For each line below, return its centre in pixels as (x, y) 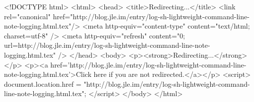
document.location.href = (43, 84)
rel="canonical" (27, 16)
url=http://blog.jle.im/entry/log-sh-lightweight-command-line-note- (107, 45)
